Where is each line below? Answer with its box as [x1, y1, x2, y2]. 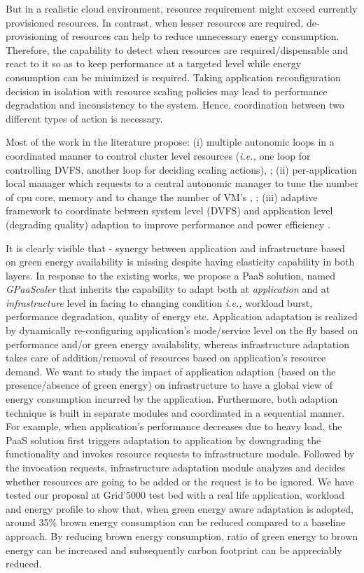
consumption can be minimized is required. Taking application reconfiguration [6, 69, 341, 84]
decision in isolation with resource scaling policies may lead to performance [6, 83, 328, 98]
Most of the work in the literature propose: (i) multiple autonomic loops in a [6, 134, 335, 149]
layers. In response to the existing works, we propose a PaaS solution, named [6, 268, 336, 282]
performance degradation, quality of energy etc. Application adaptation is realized [6, 309, 358, 324]
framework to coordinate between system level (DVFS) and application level [6, 203, 333, 218]
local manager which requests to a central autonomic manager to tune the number [6, 176, 358, 191]
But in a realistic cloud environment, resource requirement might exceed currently [6, 1, 358, 15]
